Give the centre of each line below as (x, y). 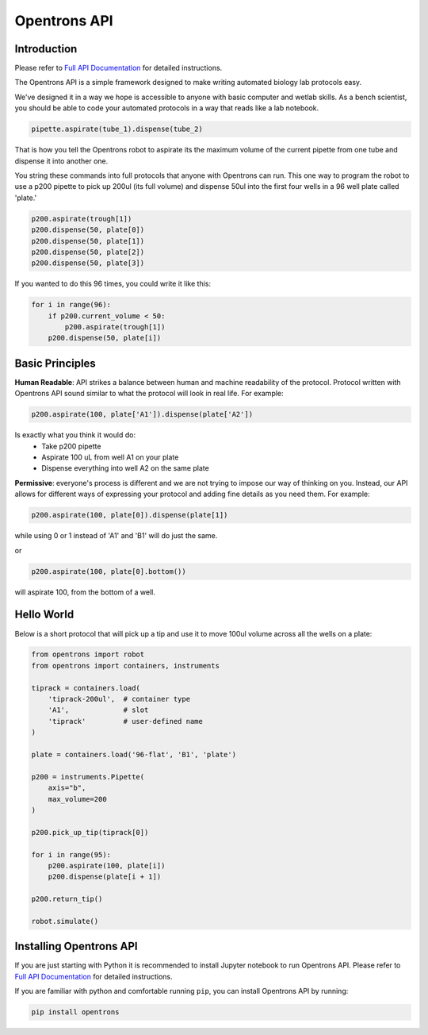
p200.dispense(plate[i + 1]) (105, 877)
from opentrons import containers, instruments (125, 666)
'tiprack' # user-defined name (126, 721)
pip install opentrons (75, 1012)
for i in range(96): (71, 305)
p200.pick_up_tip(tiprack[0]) (90, 832)
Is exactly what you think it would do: (75, 435)
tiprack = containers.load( (86, 688)
